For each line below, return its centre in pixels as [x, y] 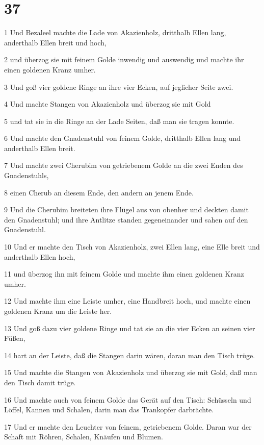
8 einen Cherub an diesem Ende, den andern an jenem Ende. [99, 192]
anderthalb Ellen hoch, [40, 256]
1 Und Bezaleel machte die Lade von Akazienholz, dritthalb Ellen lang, [115, 32]
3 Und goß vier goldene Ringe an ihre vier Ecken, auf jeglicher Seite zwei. [119, 86]
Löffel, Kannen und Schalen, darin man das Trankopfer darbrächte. [109, 410]
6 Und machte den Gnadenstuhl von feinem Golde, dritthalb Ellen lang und [123, 138]
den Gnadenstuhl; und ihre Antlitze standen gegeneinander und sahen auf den [126, 219]
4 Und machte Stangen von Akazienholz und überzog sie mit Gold [108, 104]
